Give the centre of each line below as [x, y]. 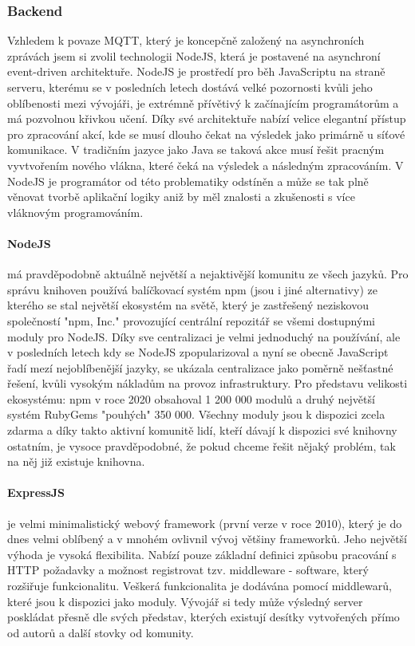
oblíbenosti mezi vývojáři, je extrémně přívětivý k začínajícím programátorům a [203, 102]
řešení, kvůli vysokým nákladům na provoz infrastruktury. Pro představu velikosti [207, 383]
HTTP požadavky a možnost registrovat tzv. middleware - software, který [188, 570]
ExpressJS [36, 492]
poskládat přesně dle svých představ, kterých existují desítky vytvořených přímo [204, 617]
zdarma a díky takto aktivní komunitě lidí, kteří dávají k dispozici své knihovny [202, 430]
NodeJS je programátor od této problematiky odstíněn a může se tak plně [188, 181]
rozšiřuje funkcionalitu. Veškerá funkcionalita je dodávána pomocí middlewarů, [200, 586]
